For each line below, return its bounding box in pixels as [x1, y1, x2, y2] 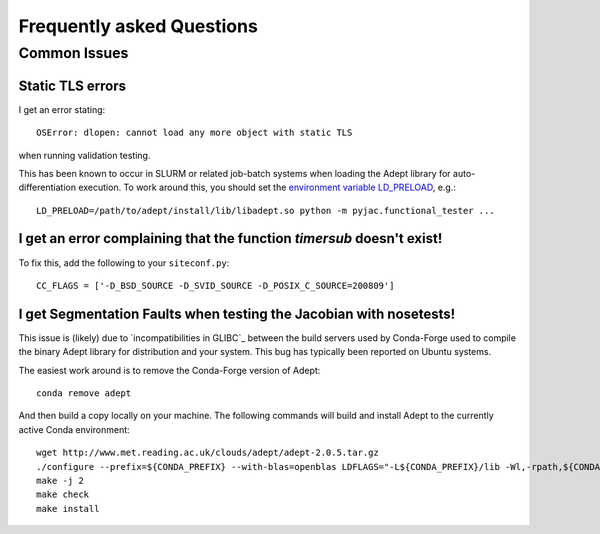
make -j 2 [36, 475, 84, 486]
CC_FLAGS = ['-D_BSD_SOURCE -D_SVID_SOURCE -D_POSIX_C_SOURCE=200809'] [36, 280, 395, 291]
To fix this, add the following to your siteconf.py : [18, 256, 230, 269]
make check [36, 489, 90, 500]
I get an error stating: [18, 103, 106, 115]
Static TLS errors [18, 77, 127, 94]
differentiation [18, 181, 77, 194]
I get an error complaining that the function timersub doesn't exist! [18, 230, 443, 247]
